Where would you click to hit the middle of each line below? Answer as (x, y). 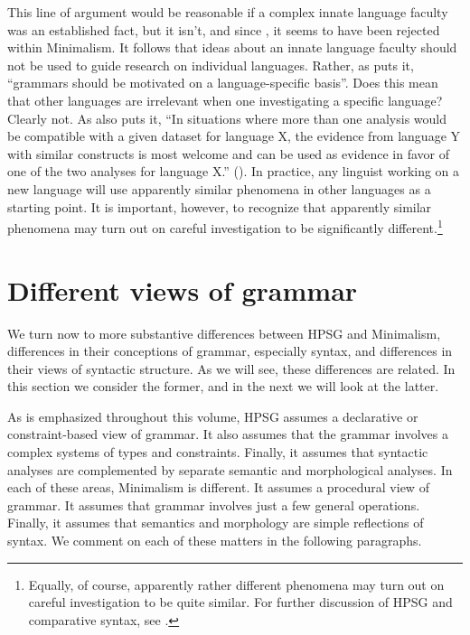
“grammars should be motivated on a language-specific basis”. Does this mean (223, 83)
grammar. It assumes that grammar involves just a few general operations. (214, 504)
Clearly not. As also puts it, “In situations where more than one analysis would (227, 118)
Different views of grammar (183, 289)
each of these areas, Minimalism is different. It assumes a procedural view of (218, 487)
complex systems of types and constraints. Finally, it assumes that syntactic (218, 452)
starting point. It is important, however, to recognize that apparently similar (220, 206)
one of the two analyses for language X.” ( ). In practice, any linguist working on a (234, 171)
